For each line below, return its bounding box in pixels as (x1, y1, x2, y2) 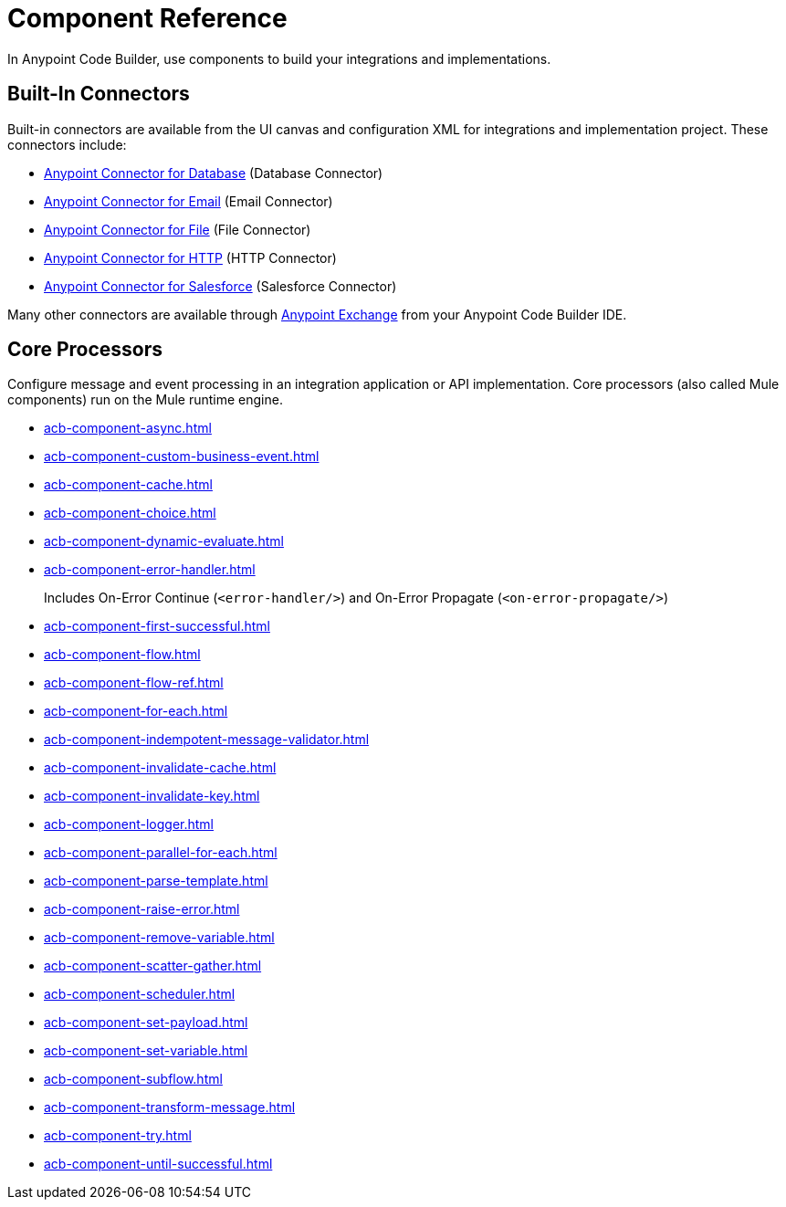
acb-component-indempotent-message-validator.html (44, 731, 370, 748)
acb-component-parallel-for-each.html (44, 845, 278, 861)
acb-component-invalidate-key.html (44, 788, 260, 804)
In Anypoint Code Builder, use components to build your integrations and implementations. (7, 50, 551, 67)
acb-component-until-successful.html (44, 1156, 273, 1172)
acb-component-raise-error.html (44, 901, 240, 918)
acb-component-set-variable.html (44, 1043, 248, 1059)
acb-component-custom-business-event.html (44, 448, 320, 465)
